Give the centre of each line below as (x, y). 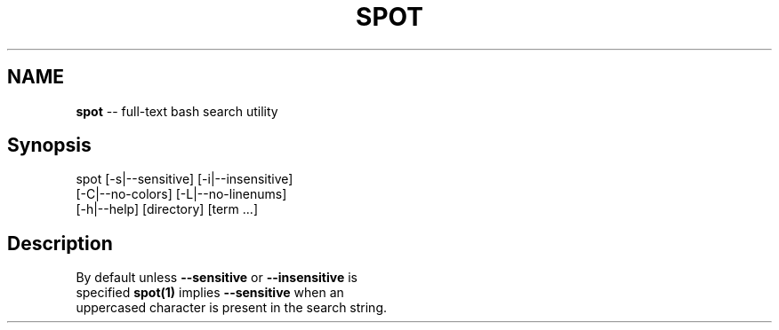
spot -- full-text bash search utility (177, 111)
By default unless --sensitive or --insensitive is (217, 278)
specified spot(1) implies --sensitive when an (210, 293)
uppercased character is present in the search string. (232, 308)
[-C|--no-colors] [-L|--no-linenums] (181, 194)
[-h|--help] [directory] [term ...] (167, 209)
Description (60, 243)
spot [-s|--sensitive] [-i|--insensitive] (185, 179)
